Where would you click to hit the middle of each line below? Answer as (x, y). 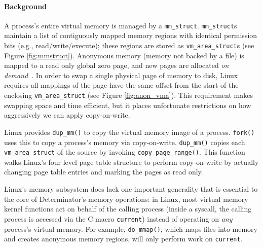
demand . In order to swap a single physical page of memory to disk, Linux (121, 75)
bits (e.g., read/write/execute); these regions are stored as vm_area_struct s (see (129, 45)
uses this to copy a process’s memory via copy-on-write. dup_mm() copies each (125, 142)
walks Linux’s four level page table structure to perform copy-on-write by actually (131, 162)
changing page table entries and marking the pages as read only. (104, 172)
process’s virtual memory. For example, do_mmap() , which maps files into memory (131, 228)
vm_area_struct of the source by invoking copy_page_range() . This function (125, 152)
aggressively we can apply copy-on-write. (67, 115)
